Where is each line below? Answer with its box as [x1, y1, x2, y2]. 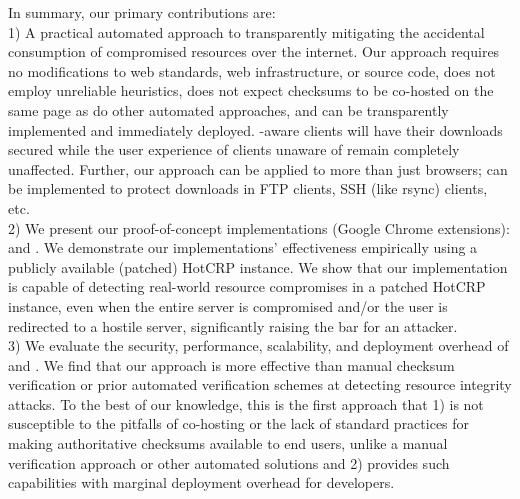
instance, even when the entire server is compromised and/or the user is [8, 295, 448, 316]
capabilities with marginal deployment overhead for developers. [8, 472, 395, 493]
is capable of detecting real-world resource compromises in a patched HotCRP [8, 276, 486, 297]
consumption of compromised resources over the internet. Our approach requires [8, 41, 500, 62]
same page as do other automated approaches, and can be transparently [8, 99, 449, 120]
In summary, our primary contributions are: [8, 2, 276, 22]
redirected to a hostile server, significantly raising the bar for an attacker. [8, 315, 458, 336]
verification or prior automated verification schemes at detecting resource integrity [8, 374, 512, 395]
